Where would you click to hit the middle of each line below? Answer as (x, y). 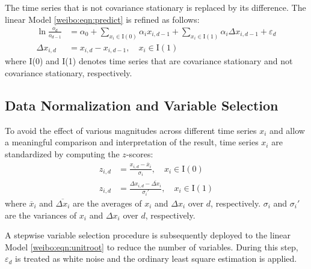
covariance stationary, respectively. (69, 72)
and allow (287, 130)
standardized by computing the (62, 153)
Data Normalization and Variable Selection (142, 105)
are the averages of (107, 203)
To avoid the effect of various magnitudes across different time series (131, 130)
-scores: (140, 153)
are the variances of (41, 215)
